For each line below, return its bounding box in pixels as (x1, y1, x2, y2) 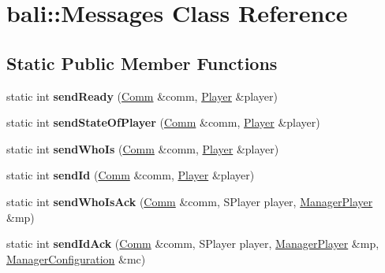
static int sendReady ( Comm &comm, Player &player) (6, 87, 278, 104)
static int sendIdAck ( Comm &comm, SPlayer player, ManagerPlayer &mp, (6, 235, 379, 252)
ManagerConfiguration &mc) (6, 250, 146, 267)
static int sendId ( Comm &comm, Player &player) (6, 167, 255, 183)
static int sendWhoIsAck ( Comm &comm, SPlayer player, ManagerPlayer (6, 193, 373, 209)
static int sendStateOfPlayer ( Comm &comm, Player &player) (6, 114, 320, 131)
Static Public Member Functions (6, 50, 278, 75)
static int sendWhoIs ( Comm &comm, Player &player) (6, 140, 279, 157)
